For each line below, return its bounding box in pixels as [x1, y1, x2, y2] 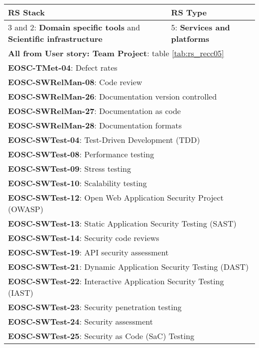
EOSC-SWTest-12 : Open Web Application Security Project [8, 192, 224, 203]
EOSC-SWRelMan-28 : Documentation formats [8, 119, 182, 131]
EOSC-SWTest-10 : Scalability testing [8, 177, 147, 189]
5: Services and [171, 21, 230, 33]
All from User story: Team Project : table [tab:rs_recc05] [8, 47, 224, 59]
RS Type [171, 6, 207, 18]
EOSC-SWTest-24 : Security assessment [8, 316, 153, 327]
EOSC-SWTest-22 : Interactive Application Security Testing [8, 275, 224, 287]
